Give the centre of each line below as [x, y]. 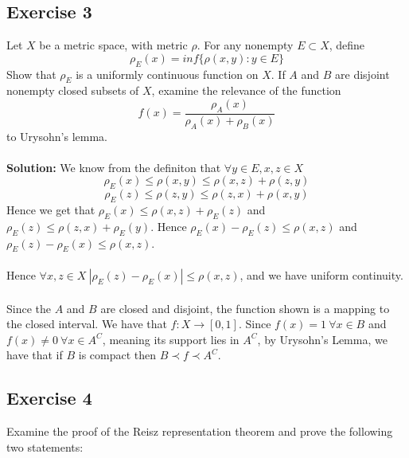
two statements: [45, 446]
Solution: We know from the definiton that [114, 167]
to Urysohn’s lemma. [57, 136]
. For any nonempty [245, 45]
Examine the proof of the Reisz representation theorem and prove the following [200, 431]
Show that [31, 74]
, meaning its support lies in [171, 339]
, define [347, 45]
